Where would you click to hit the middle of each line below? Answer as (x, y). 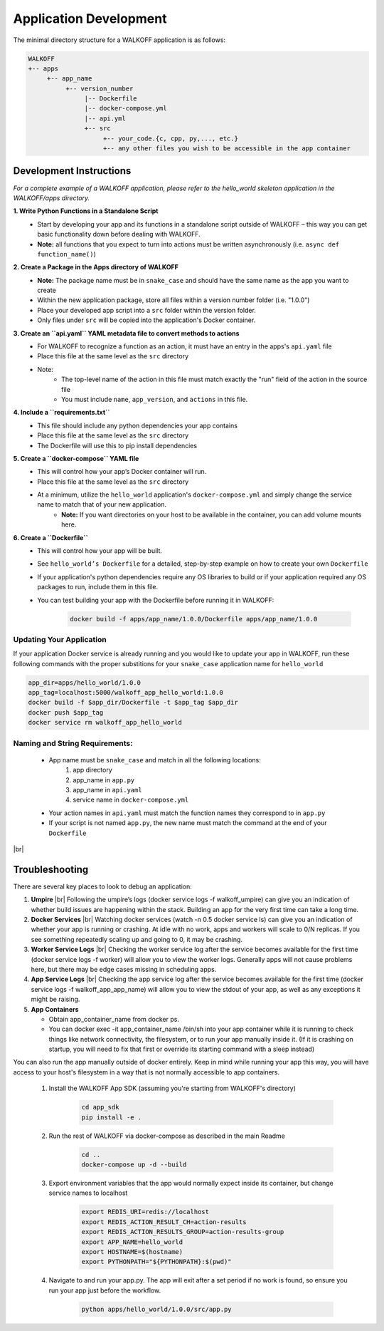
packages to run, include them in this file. (98, 587)
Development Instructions (72, 171)
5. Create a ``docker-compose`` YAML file (76, 458)
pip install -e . (112, 1117)
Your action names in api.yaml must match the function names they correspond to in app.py (187, 813)
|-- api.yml (105, 118)
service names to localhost (88, 1193)
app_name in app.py (104, 780)
